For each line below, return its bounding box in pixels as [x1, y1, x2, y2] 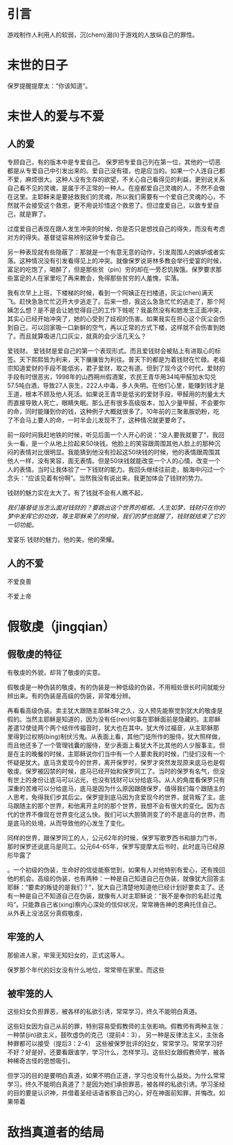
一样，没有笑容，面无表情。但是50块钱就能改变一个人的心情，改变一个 [19, 456, 221, 465]
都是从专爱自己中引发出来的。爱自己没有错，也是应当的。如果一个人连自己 [7, 166, 219, 175]
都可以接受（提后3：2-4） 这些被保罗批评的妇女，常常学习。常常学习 [19, 1040, 217, 1048]
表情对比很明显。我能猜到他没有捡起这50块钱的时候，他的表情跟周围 [19, 447, 215, 456]
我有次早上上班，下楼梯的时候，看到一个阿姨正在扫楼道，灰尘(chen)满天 [7, 288, 214, 296]
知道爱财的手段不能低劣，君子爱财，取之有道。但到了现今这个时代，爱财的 [12, 364, 225, 372]
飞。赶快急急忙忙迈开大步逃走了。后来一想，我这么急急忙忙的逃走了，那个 [7, 297, 219, 305]
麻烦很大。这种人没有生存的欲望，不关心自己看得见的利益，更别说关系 [25, 175, 225, 184]
